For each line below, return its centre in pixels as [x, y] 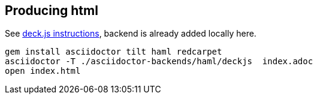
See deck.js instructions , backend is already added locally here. [131, 34]
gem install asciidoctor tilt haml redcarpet [114, 52]
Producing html [52, 10]
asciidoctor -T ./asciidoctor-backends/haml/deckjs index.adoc [159, 61]
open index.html [43, 71]
